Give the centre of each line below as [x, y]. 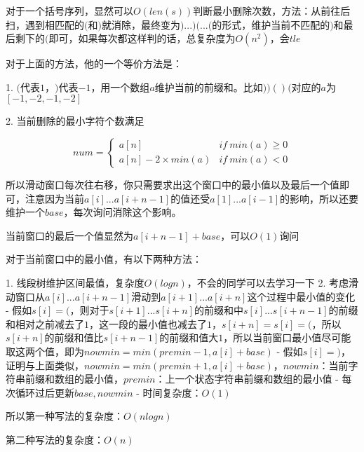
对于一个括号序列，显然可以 [69, 11]
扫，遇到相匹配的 [45, 24]
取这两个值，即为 [45, 351]
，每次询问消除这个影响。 [122, 212]
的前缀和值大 [189, 337]
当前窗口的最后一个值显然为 [69, 235]
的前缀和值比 [74, 337]
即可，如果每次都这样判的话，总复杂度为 [142, 38]
